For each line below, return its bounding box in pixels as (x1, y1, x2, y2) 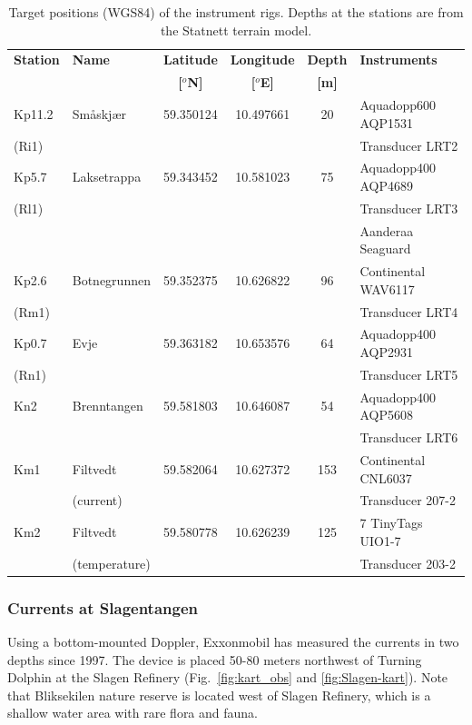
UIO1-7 (359, 531, 401, 550)
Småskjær (72, 104, 126, 123)
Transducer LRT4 (359, 302, 458, 321)
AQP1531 (359, 113, 414, 132)
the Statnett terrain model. (160, 20, 312, 39)
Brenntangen (72, 396, 143, 415)
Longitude (230, 50, 295, 69)
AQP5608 (359, 405, 414, 424)
